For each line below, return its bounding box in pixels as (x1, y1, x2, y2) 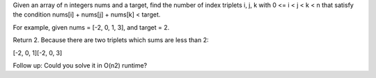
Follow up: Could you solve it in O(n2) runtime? (13, 61, 148, 69)
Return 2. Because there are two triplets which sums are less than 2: (13, 36, 209, 44)
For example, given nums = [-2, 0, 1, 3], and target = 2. (13, 23, 170, 31)
